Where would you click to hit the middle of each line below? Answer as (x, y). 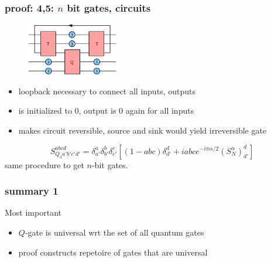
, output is (97, 110)
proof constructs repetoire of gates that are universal (113, 252)
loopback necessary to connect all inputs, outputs (107, 91)
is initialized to (45, 110)
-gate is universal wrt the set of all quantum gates (114, 232)
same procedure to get (44, 164)
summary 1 (32, 191)
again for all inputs (160, 110)
